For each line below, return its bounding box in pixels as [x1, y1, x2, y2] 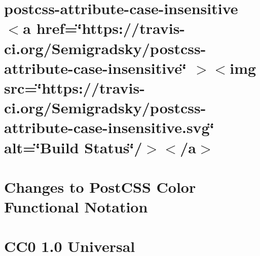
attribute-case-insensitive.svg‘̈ [4, 117, 214, 138]
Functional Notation [4, 196, 148, 217]
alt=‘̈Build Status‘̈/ [4, 137, 142, 157]
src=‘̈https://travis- [4, 77, 145, 98]
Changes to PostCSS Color [4, 176, 196, 197]
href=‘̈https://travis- [36, 18, 185, 38]
